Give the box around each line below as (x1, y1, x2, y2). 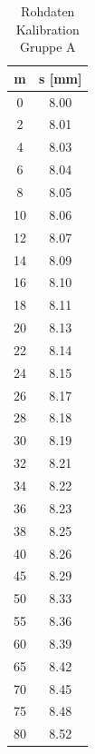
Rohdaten (21, 2, 75, 20)
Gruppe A (19, 37, 76, 56)
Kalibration (15, 19, 80, 38)
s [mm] (39, 68, 82, 87)
